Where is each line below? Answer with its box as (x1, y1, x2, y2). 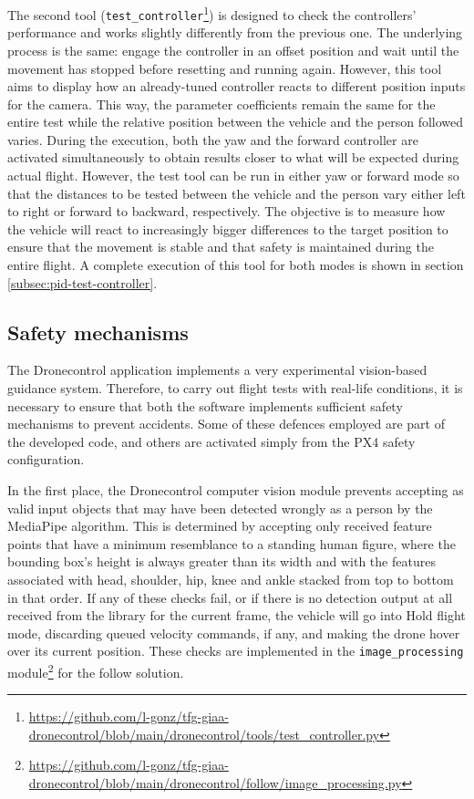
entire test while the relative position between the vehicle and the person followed (7, 112, 464, 131)
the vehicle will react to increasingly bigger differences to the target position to (7, 219, 448, 238)
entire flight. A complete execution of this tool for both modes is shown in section (7, 255, 464, 275)
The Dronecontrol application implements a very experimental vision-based (7, 360, 428, 379)
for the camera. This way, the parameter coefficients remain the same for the (7, 94, 436, 113)
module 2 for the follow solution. (7, 659, 184, 681)
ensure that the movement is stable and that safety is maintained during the (7, 237, 434, 256)
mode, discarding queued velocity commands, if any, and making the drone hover (7, 623, 460, 642)
